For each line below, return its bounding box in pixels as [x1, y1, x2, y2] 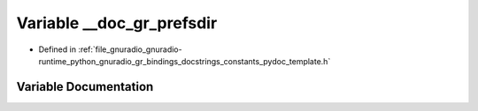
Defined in [38, 44, 77, 55]
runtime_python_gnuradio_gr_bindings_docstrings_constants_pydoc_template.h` [38, 55, 331, 66]
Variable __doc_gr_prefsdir [16, 13, 218, 33]
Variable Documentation [16, 79, 154, 94]
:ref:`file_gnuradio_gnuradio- [78, 44, 182, 55]
